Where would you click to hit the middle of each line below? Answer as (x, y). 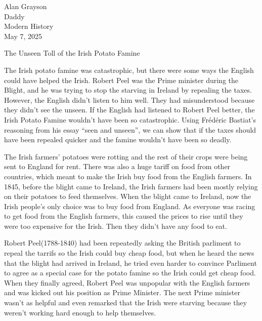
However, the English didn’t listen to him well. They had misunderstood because (129, 99)
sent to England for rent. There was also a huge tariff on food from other (117, 166)
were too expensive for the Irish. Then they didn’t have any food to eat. (116, 226)
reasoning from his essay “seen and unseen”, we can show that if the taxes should (130, 129)
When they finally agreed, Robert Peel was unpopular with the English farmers (127, 282)
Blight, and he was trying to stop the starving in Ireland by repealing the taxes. (128, 90)
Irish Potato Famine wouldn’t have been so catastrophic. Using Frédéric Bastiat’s (130, 119)
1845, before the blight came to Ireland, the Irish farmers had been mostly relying (131, 186)
